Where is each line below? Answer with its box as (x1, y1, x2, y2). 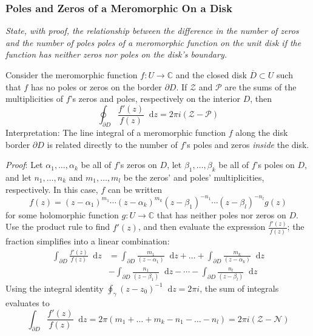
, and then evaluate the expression (138, 220, 266, 233)
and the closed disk (175, 69, 247, 81)
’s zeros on (118, 158, 157, 171)
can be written (107, 183, 162, 195)
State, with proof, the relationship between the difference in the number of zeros (5, 24, 299, 37)
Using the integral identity (5, 281, 104, 294)
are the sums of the (224, 80, 297, 93)
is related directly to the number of (47, 138, 178, 150)
